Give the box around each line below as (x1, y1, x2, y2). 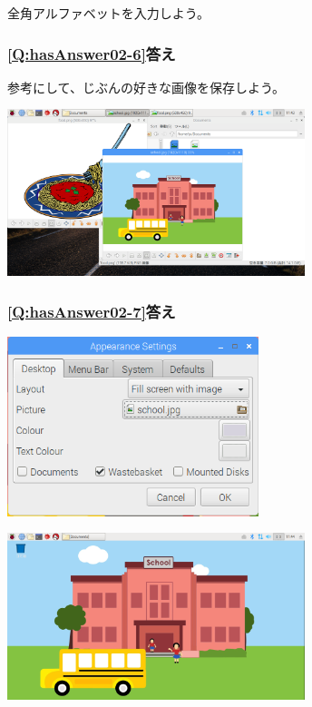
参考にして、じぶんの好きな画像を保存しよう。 (7, 77, 286, 96)
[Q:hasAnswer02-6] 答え (7, 42, 176, 64)
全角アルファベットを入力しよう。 (7, 4, 210, 22)
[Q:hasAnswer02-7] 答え (7, 299, 176, 322)
